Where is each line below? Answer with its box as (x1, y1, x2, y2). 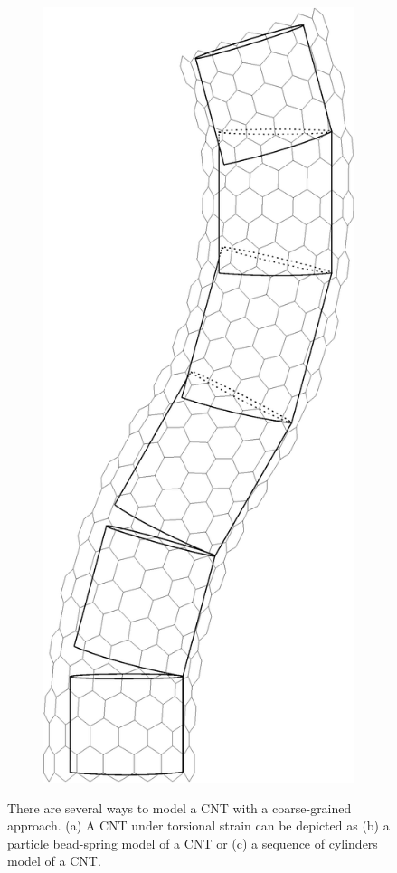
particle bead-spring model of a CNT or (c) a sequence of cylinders (7, 833, 378, 852)
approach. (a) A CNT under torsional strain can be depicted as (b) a (7, 816, 390, 835)
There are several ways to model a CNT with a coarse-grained (7, 798, 352, 817)
